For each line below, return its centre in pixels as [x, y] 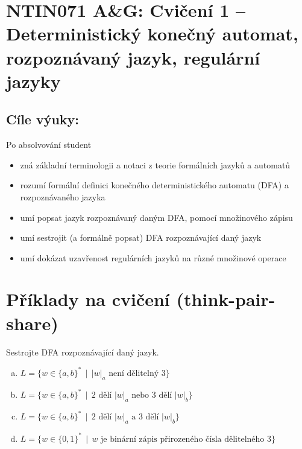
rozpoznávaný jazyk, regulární [133, 57]
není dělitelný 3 [137, 373]
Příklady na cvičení [88, 299]
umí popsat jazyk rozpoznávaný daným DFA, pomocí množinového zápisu [156, 217]
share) [32, 323]
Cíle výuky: [43, 119]
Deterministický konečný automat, [152, 33]
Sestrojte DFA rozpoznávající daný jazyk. [83, 352]
